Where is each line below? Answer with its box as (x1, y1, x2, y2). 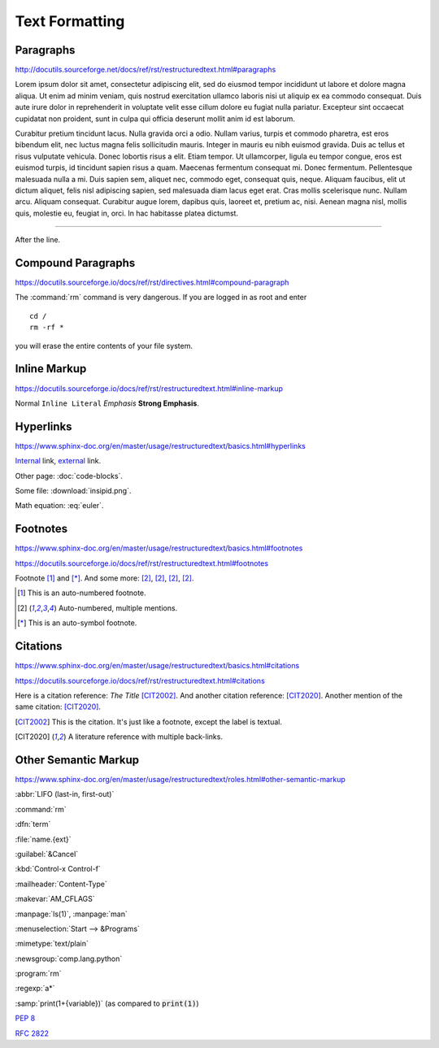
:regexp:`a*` (15, 984, 55, 994)
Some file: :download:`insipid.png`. (15, 485, 132, 495)
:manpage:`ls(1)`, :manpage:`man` (15, 909, 128, 919)
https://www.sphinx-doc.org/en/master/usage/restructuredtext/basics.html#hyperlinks (15, 441, 306, 450)
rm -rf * (29, 323, 64, 333)
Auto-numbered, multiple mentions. (58, 602, 178, 613)
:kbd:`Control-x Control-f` (15, 864, 101, 874)
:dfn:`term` (15, 820, 51, 829)
